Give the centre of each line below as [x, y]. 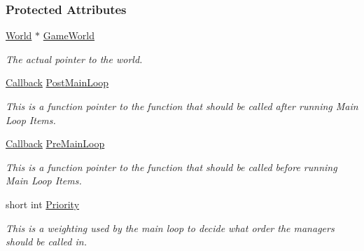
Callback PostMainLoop [57, 82]
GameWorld [69, 35]
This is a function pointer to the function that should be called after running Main [182, 106]
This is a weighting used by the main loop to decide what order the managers [170, 228]
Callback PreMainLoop [55, 143]
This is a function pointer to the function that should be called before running [171, 167]
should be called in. [46, 242]
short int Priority [43, 204]
